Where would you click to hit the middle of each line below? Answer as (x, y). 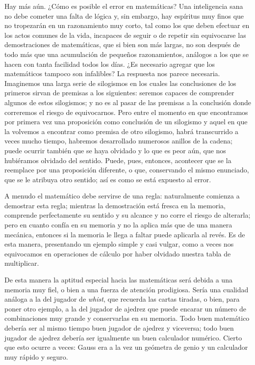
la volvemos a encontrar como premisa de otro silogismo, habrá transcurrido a (122, 131)
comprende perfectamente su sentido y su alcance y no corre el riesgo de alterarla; (127, 215)
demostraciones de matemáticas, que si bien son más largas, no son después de (122, 44)
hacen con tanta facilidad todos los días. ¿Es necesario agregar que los (110, 64)
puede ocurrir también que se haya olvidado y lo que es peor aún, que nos (115, 150)
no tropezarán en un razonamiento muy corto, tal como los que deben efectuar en (127, 25)
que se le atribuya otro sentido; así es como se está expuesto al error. (108, 179)
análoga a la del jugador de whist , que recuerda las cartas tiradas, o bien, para (122, 299)
